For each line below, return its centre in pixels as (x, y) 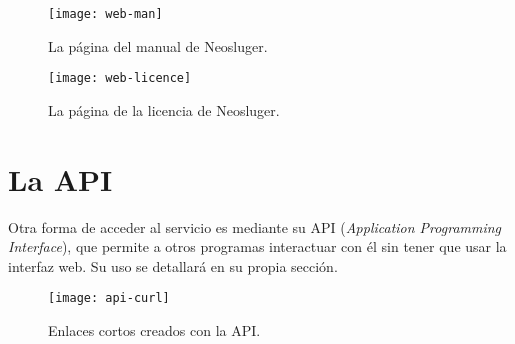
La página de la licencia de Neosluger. (164, 109)
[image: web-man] (105, 14)
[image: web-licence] (120, 78)
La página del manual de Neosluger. (158, 45)
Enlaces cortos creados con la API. (154, 330)
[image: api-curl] (109, 298)
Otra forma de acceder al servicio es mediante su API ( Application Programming (255, 226)
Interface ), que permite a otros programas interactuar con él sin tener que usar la (257, 246)
